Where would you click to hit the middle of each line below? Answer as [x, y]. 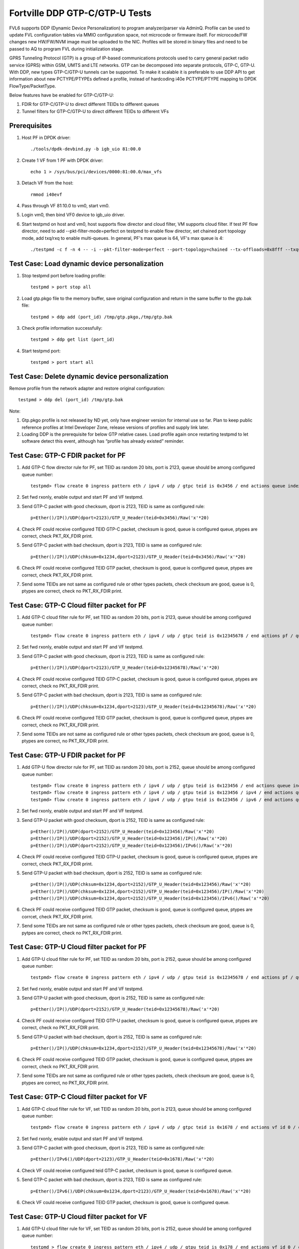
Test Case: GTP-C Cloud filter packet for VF [78, 1097]
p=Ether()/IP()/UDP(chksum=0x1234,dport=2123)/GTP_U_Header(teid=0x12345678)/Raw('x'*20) [144, 706]
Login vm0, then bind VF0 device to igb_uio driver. [73, 215]
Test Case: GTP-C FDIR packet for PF [68, 455]
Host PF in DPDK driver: [46, 137]
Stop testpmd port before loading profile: [64, 275]
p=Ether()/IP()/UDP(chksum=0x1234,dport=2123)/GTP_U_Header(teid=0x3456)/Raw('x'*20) [138, 557]
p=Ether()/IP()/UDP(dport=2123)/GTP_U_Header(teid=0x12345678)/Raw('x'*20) [125, 668]
